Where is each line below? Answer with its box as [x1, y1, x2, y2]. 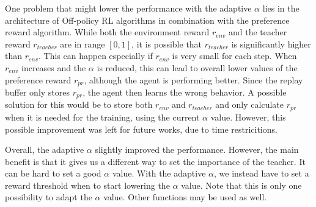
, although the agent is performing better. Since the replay [84, 73, 303, 86]
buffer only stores [5, 86, 70, 99]
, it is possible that [131, 37, 202, 50]
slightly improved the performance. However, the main [95, 143, 299, 156]
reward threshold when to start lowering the [5, 178, 170, 191]
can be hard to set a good [5, 167, 101, 180]
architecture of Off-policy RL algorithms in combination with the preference [5, 13, 290, 26]
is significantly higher [231, 37, 311, 50]
